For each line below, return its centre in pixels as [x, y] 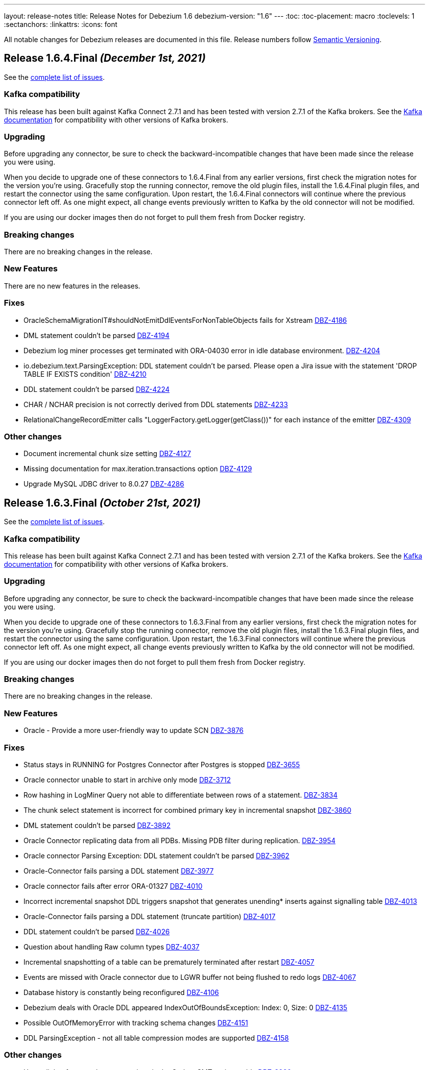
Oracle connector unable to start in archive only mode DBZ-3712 [127, 779]
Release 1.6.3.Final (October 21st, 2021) [102, 503]
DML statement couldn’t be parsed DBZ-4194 [97, 335]
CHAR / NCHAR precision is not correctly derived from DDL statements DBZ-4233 [156, 404]
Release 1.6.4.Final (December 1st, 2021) [105, 58]
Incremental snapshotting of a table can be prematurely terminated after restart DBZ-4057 [169, 962]
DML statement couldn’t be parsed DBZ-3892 [97, 825]
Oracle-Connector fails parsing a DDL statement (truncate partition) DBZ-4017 [150, 916]
